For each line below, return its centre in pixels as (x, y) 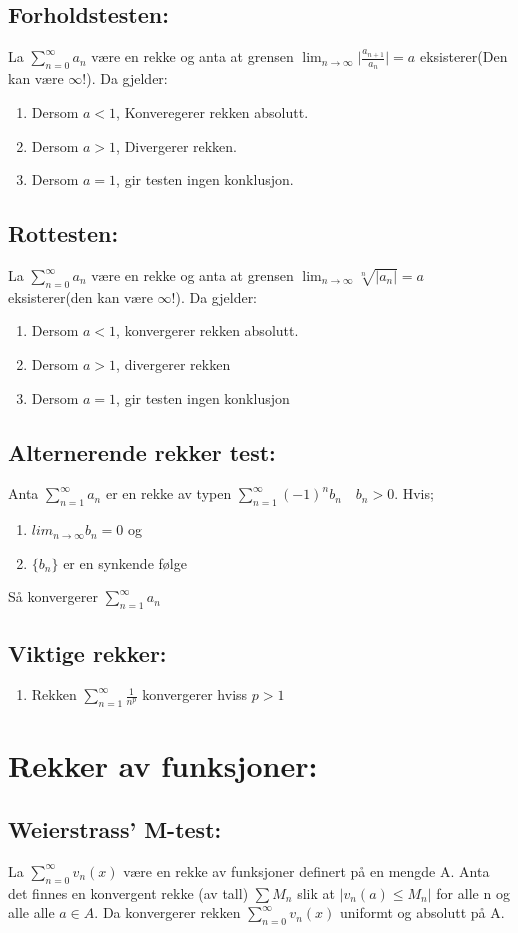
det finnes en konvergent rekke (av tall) (128, 892)
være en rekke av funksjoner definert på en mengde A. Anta (306, 870)
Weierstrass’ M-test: (115, 828)
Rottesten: (63, 233)
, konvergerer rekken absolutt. (207, 330)
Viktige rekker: (87, 652)
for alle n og (473, 892)
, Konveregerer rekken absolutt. (212, 112)
